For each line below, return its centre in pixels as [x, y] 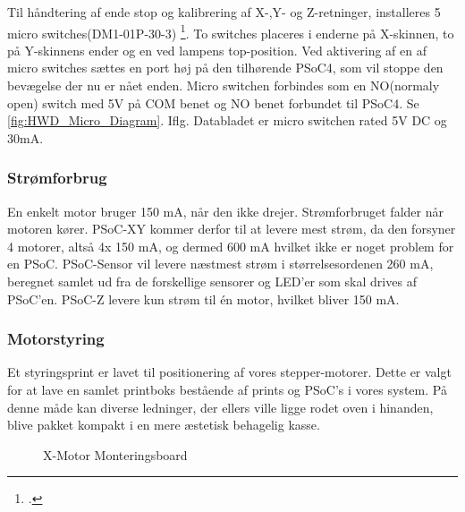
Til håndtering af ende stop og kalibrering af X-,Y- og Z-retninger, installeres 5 [224, 12]
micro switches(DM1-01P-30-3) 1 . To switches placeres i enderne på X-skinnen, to [231, 31]
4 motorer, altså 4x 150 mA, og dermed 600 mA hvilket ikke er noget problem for [231, 246]
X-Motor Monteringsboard [115, 454]
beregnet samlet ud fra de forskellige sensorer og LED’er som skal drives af [212, 281]
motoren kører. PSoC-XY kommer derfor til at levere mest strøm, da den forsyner [232, 229]
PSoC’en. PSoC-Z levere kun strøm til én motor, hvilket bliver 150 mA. [203, 299]
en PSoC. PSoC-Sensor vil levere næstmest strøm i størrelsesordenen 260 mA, [220, 264]
